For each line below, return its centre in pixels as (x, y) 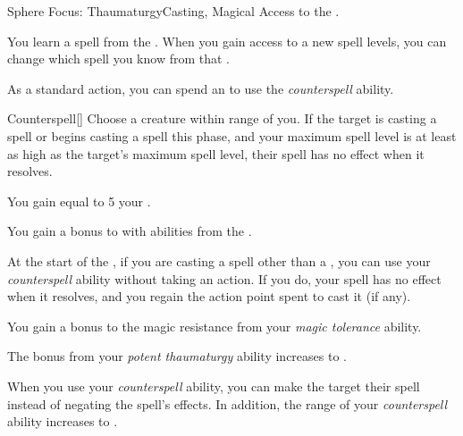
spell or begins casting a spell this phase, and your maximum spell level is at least (232, 135)
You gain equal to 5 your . (79, 201)
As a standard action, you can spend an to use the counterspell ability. (201, 88)
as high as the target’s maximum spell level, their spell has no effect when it (216, 153)
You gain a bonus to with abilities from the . (130, 231)
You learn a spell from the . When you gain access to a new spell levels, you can (227, 41)
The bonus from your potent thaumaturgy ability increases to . (177, 356)
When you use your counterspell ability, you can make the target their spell (214, 386)
